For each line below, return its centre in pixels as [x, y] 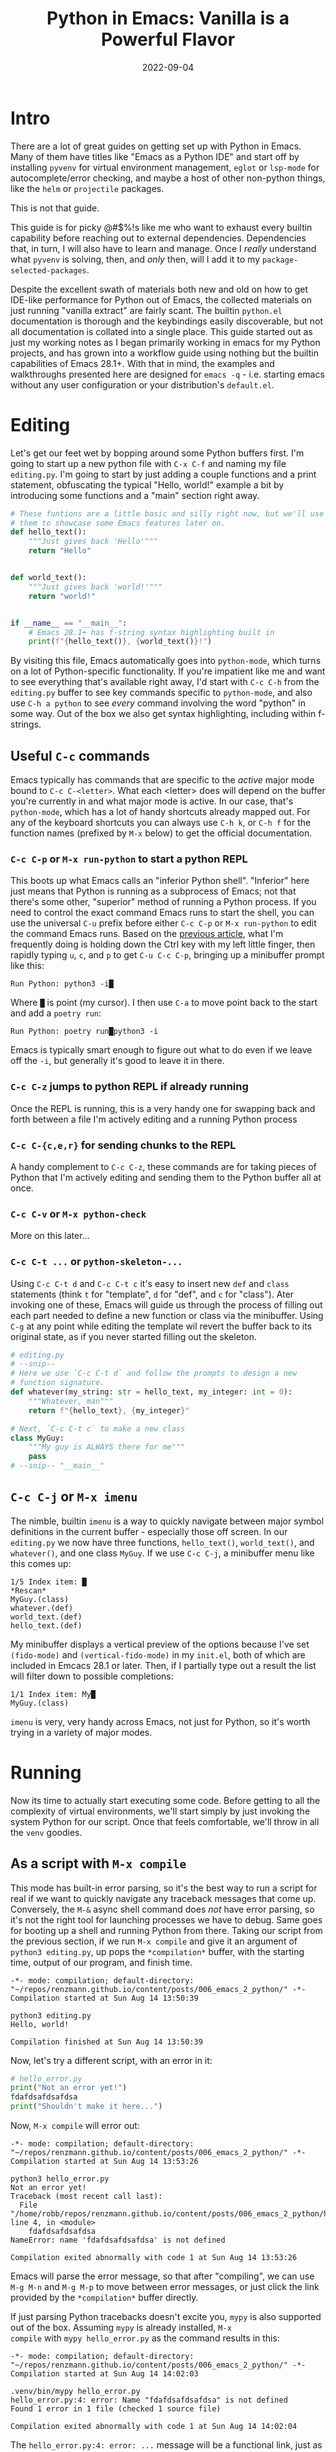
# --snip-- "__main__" [57, 1466]
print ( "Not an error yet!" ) [69, 2088]
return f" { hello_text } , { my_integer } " [109, 1410]
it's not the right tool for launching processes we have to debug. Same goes [166, 1919]
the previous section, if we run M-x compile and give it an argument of [154, 1941]
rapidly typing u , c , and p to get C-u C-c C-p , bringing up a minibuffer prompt [167, 955]
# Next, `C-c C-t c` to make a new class [98, 1428]
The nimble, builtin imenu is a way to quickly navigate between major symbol [167, 1521]
